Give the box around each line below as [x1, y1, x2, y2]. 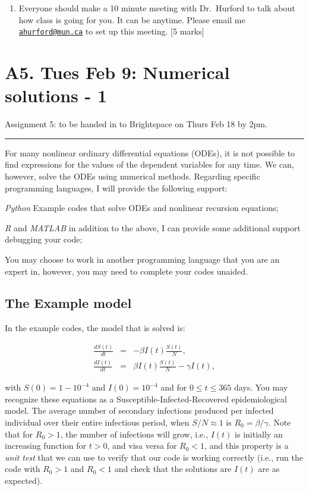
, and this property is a [204, 439, 289, 452]
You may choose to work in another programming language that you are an [5, 253, 280, 265]
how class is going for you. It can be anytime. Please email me [18, 13, 245, 26]
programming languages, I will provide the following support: [5, 181, 228, 194]
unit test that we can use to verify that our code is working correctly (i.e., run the [5, 451, 303, 463]
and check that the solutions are [114, 462, 232, 475]
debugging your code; [5, 233, 83, 245]
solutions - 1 [5, 83, 108, 108]
